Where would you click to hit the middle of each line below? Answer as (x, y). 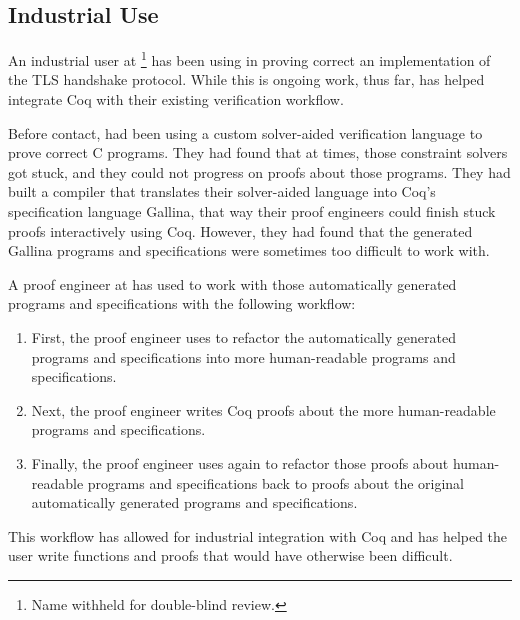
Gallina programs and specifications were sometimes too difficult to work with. (249, 250)
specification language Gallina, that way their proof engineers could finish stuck (252, 211)
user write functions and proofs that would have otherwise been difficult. (230, 555)
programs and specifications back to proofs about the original (276, 482)
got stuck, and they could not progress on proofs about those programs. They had (259, 171)
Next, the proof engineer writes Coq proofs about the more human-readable (263, 409)
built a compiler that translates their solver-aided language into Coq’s (222, 191)
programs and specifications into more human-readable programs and (243, 356)
